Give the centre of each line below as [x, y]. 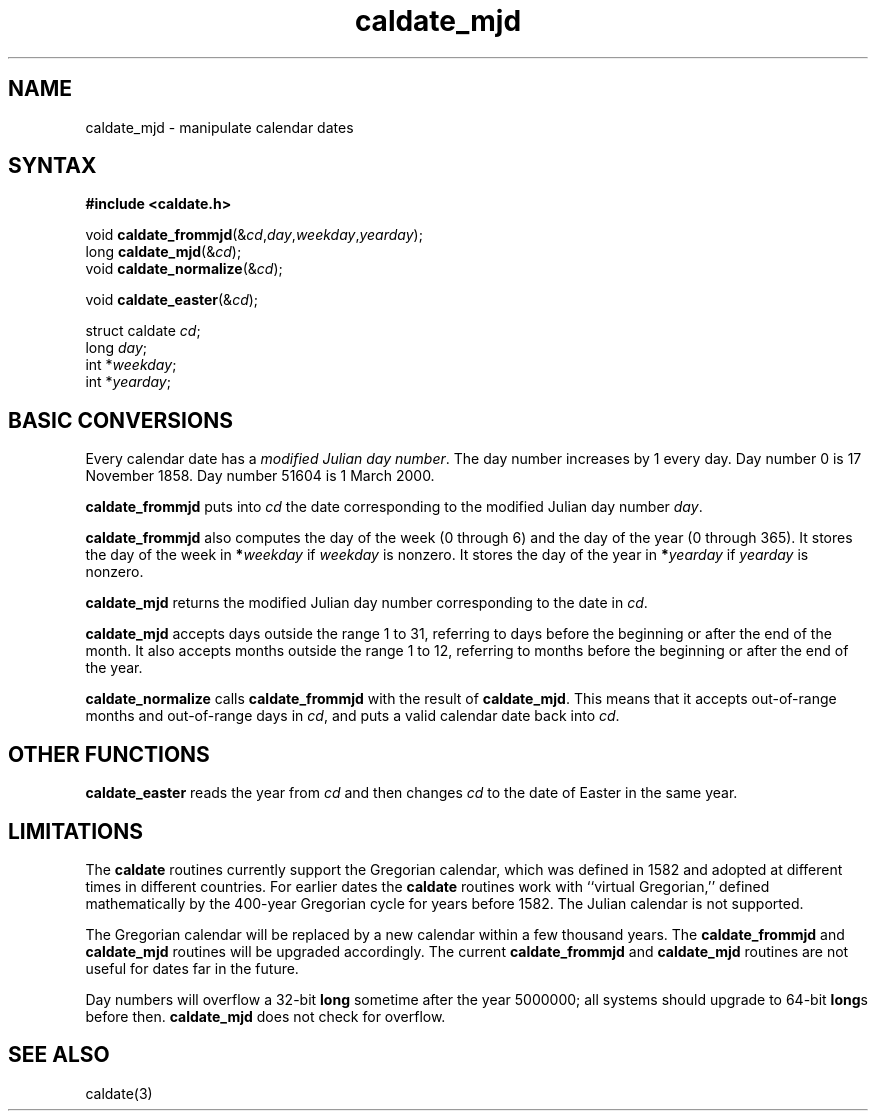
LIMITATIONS [76, 831]
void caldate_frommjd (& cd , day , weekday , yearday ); [254, 235]
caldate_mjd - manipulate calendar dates [219, 127]
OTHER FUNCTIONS [109, 754]
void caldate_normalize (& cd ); [184, 269]
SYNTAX [52, 166]
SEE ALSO [59, 1055]
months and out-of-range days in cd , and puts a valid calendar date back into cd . [352, 716]
